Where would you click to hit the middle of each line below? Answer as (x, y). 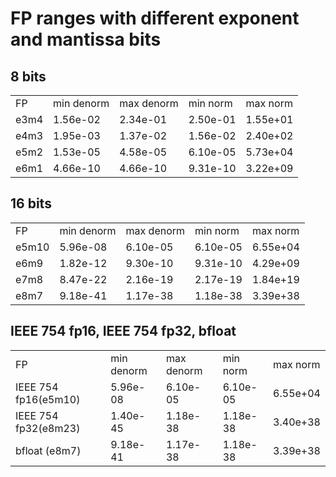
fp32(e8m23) (48, 428)
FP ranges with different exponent (155, 18)
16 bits (31, 203)
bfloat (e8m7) (48, 450)
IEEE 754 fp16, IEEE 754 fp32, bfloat (123, 331)
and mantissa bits (86, 39)
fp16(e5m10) (48, 399)
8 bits (28, 76)
